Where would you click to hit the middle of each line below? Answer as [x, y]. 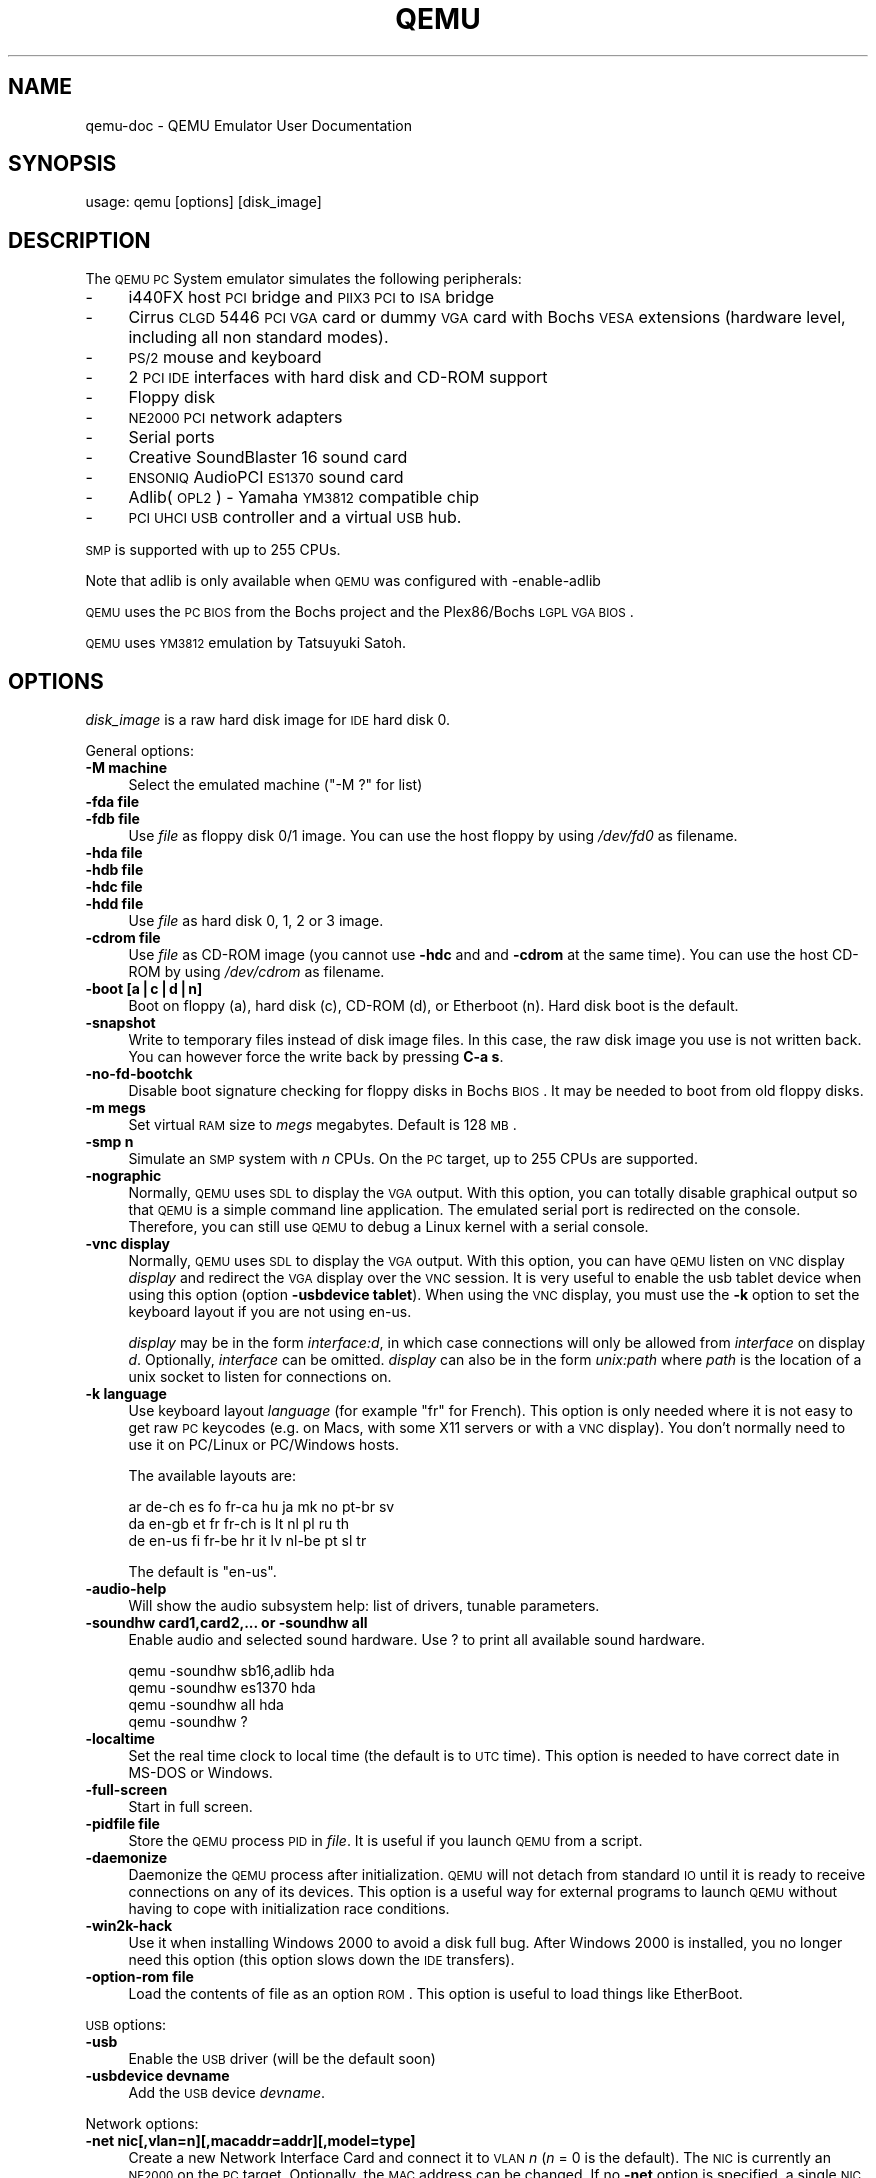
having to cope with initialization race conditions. [289, 1909]
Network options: [142, 2124]
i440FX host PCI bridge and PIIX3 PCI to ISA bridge [311, 297]
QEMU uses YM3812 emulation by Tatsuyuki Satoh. [246, 643]
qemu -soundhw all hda [206, 1705]
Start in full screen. [190, 1807]
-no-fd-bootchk [139, 1074]
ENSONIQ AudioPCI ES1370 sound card [266, 477]
